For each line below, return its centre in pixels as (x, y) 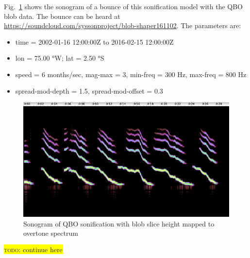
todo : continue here (33, 249)
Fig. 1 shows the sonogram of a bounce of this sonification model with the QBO (123, 6)
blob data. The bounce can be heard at (62, 16)
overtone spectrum (51, 233)
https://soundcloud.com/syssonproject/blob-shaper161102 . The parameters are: (123, 25)
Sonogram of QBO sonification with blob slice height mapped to (119, 223)
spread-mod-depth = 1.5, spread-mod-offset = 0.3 (89, 90)
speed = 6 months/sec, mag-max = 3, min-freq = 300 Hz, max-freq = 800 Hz (131, 74)
